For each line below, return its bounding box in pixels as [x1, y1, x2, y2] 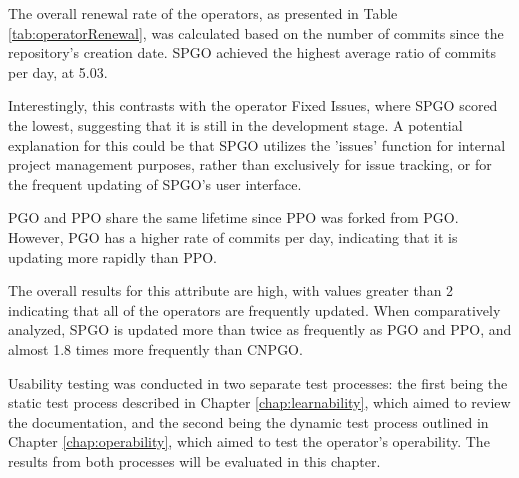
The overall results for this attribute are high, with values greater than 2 [8, 280, 454, 301]
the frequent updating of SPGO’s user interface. [8, 173, 302, 194]
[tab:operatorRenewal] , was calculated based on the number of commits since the [8, 22, 504, 43]
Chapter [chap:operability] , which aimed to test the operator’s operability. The [8, 431, 490, 452]
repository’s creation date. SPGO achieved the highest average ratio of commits [8, 42, 497, 63]
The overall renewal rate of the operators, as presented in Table [8, 3, 398, 23]
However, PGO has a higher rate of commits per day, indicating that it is [8, 226, 458, 247]
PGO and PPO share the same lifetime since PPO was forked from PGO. [8, 207, 459, 228]
